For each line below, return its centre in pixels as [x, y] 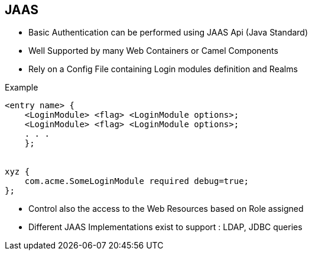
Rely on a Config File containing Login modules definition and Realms [163, 69]
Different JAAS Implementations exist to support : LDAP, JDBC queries [165, 227]
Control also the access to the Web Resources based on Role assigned [166, 209]
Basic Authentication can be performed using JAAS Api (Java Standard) [168, 33]
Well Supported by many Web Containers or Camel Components [153, 51]
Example [22, 88]
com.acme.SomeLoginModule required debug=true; [137, 181]
